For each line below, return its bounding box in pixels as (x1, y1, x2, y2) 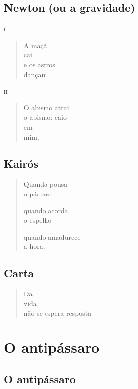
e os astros (23, 59, 55, 69)
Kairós (4, 155, 38, 171)
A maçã (23, 40, 47, 50)
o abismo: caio (23, 112, 67, 122)
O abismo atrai (23, 102, 69, 112)
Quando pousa (23, 179, 68, 189)
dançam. (23, 69, 49, 79)
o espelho (23, 215, 52, 225)
